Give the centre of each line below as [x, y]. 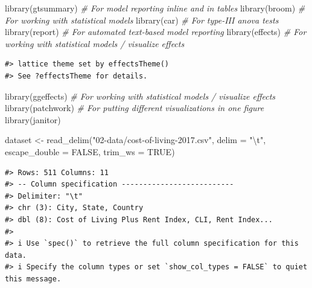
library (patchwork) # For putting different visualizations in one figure [135, 108]
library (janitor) [33, 119]
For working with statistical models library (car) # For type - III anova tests [142, 20]
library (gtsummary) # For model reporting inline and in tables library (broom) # [155, 8]
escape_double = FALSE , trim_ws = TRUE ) [90, 151]
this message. [33, 279]
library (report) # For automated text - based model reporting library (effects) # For [156, 32]
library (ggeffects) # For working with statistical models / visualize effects [140, 96]
